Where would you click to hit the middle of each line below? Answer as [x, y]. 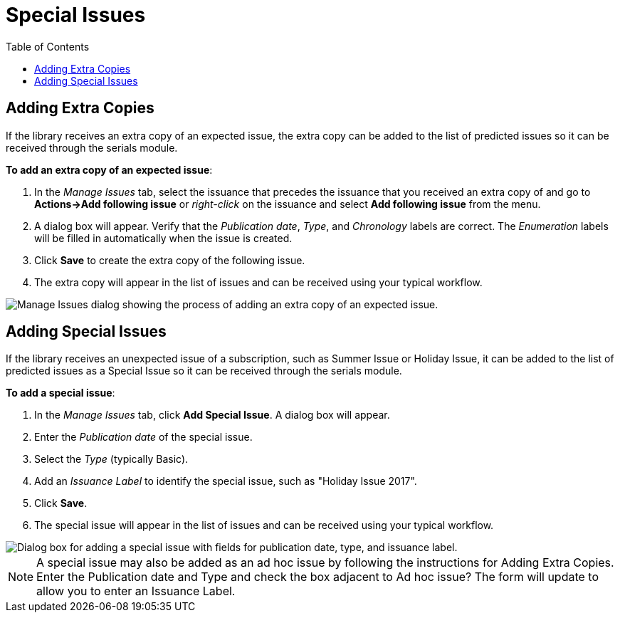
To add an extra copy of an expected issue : [109, 169]
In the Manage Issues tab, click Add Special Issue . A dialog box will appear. [212, 415]
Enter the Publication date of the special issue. [143, 437]
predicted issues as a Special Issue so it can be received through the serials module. [204, 371]
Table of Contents [48, 46]
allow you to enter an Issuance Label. [136, 591]
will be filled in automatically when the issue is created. [163, 238]
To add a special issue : [61, 393]
